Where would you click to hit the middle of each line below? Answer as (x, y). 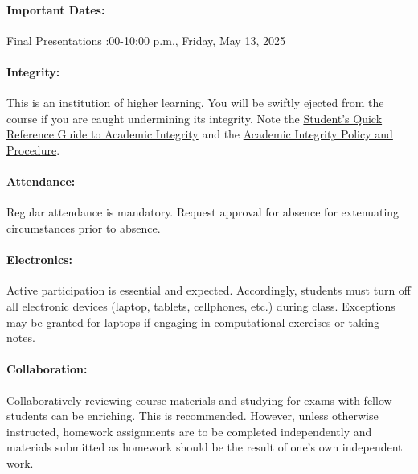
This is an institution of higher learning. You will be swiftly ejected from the (195, 103)
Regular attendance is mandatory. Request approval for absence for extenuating (203, 212)
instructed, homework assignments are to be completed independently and (189, 431)
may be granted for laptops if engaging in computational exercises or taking (193, 321)
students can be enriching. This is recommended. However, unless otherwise (193, 416)
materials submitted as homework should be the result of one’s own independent (205, 447)
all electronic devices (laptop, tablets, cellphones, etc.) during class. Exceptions (201, 305)
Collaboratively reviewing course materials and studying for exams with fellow (199, 400)
